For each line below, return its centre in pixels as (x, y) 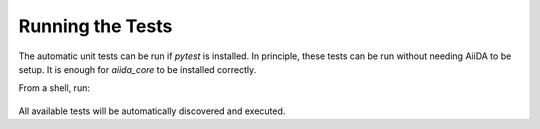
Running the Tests (95, 26)
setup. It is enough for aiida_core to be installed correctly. (137, 69)
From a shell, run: (54, 88)
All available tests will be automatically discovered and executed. (152, 111)
